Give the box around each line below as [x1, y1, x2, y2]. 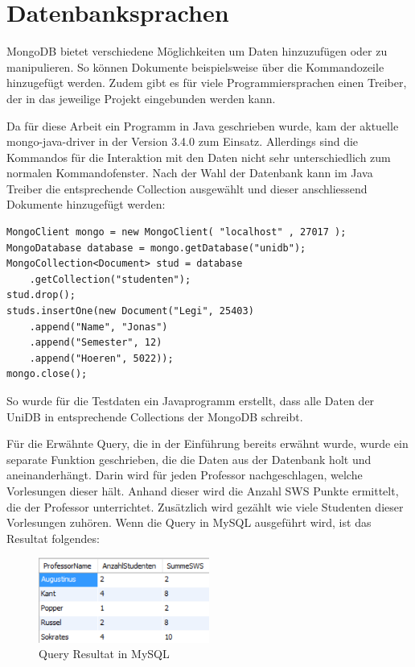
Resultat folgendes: [6, 529, 100, 546]
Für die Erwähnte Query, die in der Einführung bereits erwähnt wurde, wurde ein [6, 435, 409, 452]
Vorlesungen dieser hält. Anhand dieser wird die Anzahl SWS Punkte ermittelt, [6, 482, 399, 499]
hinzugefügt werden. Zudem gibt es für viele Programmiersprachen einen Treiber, [6, 74, 407, 91]
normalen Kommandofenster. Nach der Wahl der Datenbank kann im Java [6, 164, 373, 181]
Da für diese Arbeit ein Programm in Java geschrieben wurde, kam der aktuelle [6, 117, 399, 134]
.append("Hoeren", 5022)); [29, 352, 174, 364]
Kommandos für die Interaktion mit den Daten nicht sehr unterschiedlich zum [6, 148, 391, 165]
